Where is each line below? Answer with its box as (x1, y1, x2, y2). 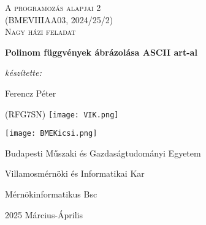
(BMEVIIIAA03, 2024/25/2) (5, 13, 113, 26)
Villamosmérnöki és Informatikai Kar (5, 167, 145, 180)
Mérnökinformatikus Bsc (5, 188, 97, 201)
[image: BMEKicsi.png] (5, 129, 97, 138)
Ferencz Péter (5, 86, 56, 99)
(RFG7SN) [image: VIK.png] (5, 107, 119, 120)
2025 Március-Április (5, 208, 83, 221)
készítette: (5, 66, 42, 79)
